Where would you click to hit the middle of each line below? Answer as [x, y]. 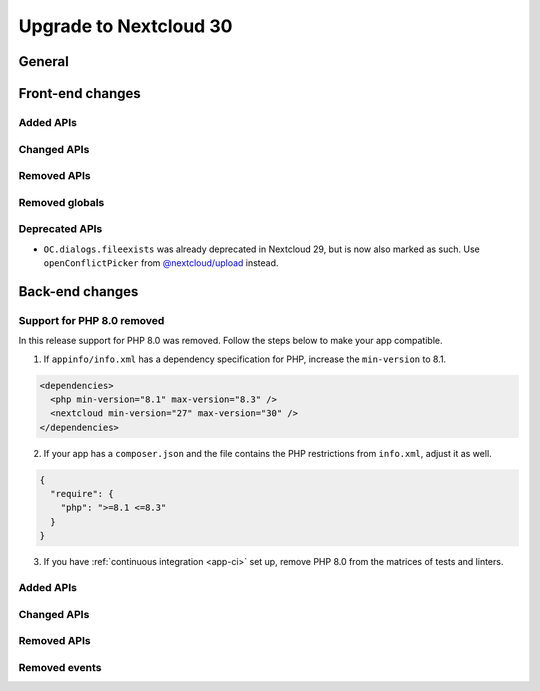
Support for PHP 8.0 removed [91, 320]
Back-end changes [78, 291]
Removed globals [61, 202]
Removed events [60, 667]
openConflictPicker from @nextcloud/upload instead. [161, 262]
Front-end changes [80, 93]
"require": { [82, 494]
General [44, 61]
